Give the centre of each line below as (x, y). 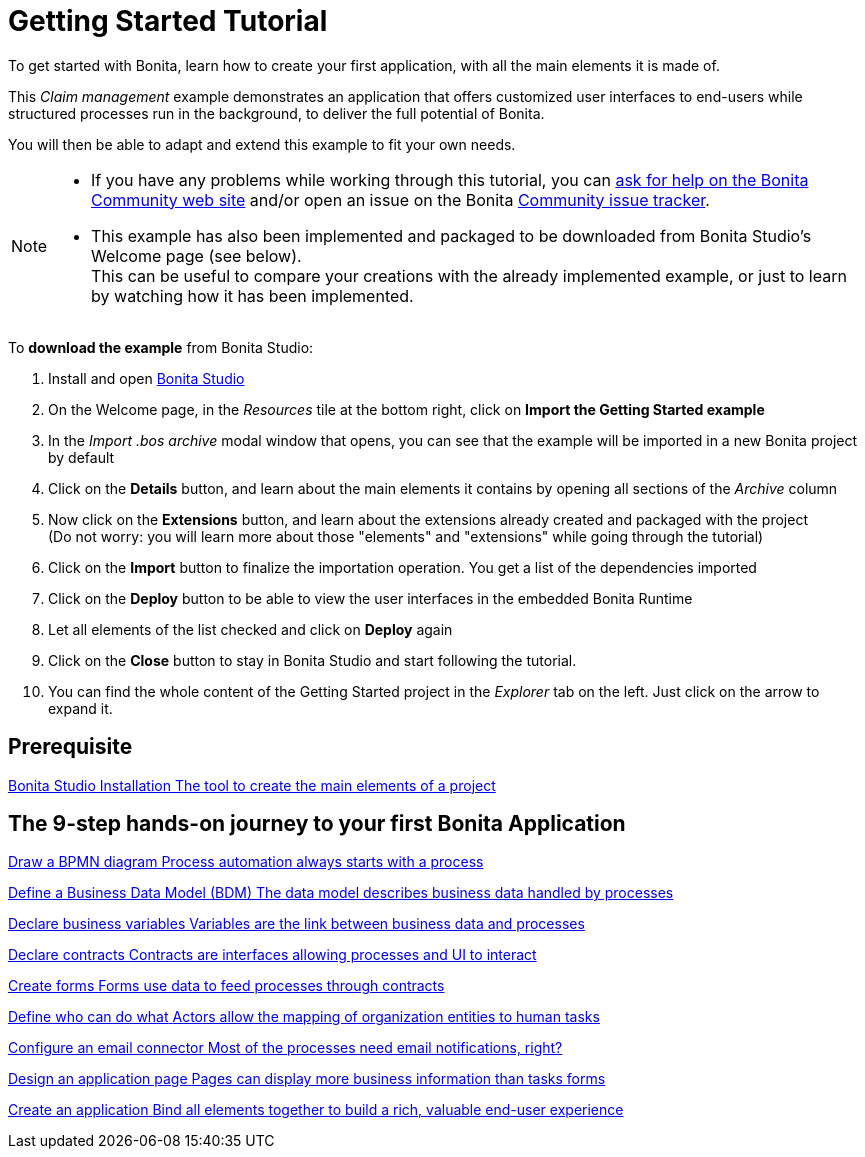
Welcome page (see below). (196, 255)
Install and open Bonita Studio (146, 378)
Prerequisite (70, 747)
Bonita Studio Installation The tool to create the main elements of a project (252, 785)
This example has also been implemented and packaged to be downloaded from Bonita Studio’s (451, 235)
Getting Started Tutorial (168, 21)
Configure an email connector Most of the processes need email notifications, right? (285, 1048)
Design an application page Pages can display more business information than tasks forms (307, 1079)
